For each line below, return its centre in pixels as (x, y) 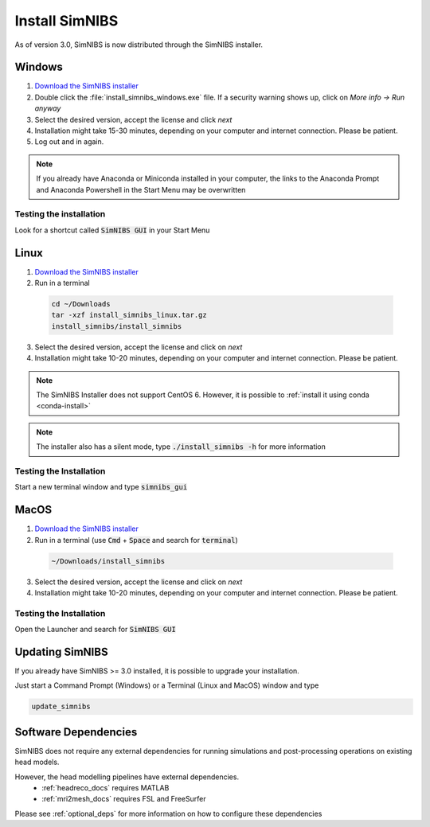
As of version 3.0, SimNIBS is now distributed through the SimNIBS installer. (139, 45)
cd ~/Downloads (81, 304)
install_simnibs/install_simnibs (117, 326)
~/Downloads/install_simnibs (108, 561)
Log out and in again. (69, 142)
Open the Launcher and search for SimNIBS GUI (96, 630)
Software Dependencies (76, 732)
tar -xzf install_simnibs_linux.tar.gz (129, 315)
